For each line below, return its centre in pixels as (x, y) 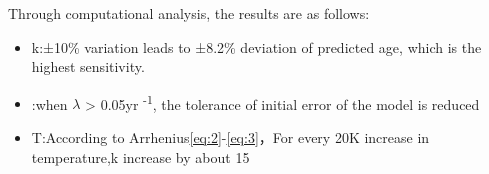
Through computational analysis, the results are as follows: (189, 13)
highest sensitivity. (88, 66)
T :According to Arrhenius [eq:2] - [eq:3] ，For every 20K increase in (230, 137)
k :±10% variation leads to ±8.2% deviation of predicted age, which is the (256, 46)
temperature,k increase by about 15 (140, 156)
